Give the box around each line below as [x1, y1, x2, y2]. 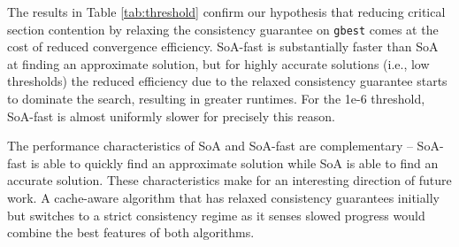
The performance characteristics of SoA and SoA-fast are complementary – [7, 136, 413, 155]
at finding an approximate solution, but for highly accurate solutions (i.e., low [7, 54, 430, 73]
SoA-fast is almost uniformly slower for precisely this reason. [7, 106, 335, 125]
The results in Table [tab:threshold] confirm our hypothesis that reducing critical [7, 3, 446, 20]
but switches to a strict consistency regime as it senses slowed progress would [7, 205, 425, 224]
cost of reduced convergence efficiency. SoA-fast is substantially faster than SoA [7, 37, 439, 56]
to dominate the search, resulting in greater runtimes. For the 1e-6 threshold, [7, 89, 425, 108]
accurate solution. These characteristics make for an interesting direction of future [7, 171, 452, 189]
